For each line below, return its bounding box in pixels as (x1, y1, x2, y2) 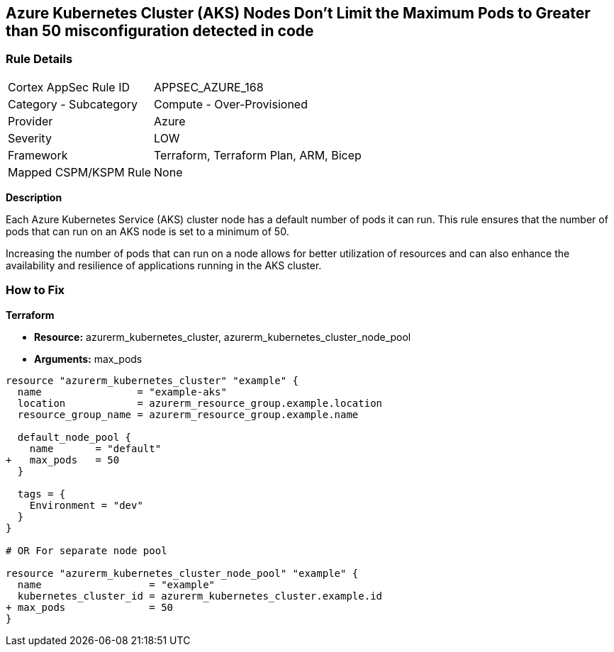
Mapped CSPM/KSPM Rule (8, 164, 152, 179)
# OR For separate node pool (6, 544, 167, 556)
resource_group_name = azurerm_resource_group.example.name (17, 408, 359, 420)
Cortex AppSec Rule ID (8, 79, 130, 94)
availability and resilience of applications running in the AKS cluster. (6, 259, 322, 271)
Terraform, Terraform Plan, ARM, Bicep (154, 147, 362, 162)
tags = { (17, 488, 66, 500)
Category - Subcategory (8, 96, 138, 111)
